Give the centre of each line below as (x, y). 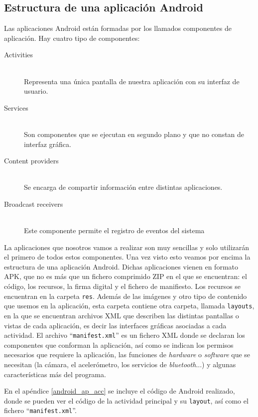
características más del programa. (55, 374)
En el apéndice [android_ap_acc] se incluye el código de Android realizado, (120, 391)
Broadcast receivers (34, 204)
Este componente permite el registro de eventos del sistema (114, 230)
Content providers (31, 161)
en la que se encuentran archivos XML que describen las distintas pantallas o (122, 315)
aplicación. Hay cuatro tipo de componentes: (72, 38)
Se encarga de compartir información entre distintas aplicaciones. (123, 187)
